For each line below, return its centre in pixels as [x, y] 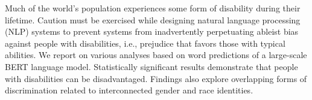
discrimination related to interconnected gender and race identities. [129, 90]
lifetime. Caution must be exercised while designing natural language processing [153, 19]
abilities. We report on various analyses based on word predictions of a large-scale [156, 55]
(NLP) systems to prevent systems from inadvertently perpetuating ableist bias [152, 31]
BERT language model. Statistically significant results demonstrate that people [151, 66]
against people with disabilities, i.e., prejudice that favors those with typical [145, 43]
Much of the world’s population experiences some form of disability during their [153, 8]
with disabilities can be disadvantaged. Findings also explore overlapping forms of [156, 78]
